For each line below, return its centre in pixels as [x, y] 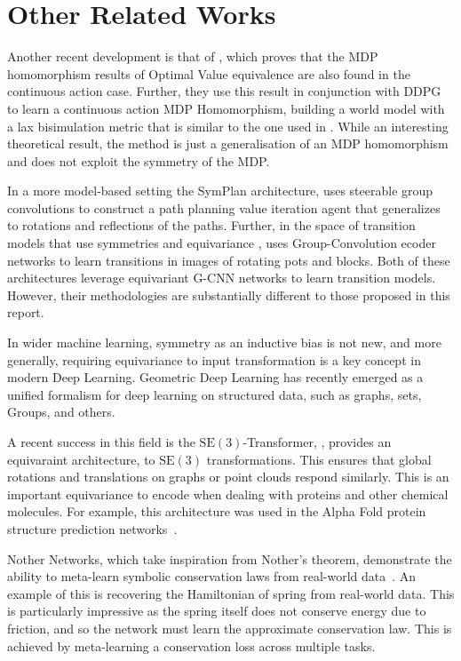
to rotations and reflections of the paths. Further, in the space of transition [211, 225]
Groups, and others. [61, 412]
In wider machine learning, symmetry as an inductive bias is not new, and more [224, 342]
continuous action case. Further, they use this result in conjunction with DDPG [224, 91]
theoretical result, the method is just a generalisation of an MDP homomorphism [228, 143]
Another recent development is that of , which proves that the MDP [193, 56]
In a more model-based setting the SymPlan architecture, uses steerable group [220, 191]
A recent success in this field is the [101, 442]
